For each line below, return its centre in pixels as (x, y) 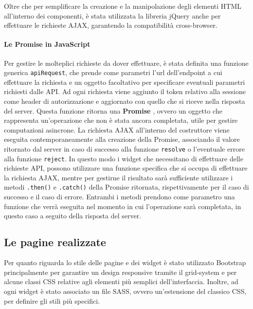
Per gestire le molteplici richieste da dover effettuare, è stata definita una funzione (126, 63)
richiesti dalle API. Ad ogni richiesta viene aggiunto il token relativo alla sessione (125, 91)
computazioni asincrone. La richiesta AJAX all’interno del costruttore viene (117, 129)
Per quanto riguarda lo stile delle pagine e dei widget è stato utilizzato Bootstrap (125, 262)
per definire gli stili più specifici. (52, 300)
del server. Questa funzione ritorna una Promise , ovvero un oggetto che (113, 110)
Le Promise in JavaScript (47, 44)
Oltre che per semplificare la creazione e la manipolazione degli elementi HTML (123, 6)
